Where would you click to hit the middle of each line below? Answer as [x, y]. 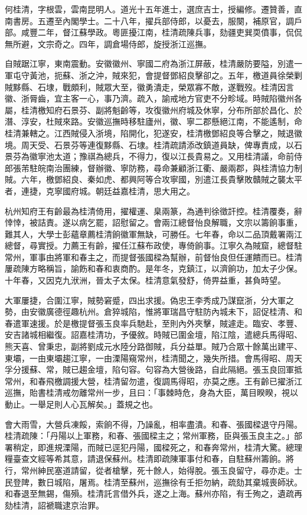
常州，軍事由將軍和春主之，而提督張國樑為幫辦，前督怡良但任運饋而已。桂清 [153, 257]
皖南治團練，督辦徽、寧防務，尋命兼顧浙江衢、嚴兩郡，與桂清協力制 [170, 167]
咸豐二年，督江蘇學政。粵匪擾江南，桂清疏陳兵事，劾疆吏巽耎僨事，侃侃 [161, 32]
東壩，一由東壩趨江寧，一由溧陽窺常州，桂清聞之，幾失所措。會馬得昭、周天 [153, 358]
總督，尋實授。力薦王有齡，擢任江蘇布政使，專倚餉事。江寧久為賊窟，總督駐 [153, 245]
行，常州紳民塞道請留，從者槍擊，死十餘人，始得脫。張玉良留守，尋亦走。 [149, 470]
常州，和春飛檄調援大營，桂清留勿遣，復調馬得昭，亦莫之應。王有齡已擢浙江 [153, 381]
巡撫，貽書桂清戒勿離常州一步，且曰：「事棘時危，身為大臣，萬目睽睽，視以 [151, 392]
